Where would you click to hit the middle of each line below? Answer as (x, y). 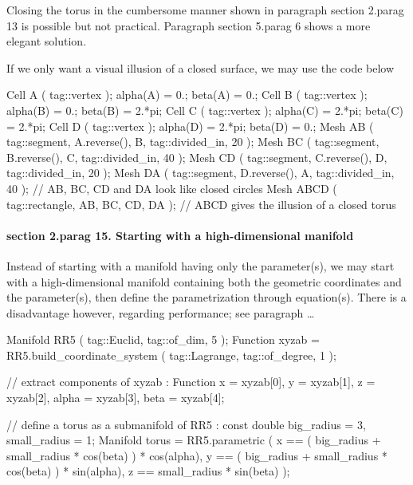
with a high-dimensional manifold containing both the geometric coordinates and (204, 281)
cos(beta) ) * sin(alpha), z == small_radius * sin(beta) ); (148, 471)
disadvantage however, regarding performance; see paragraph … (161, 312)
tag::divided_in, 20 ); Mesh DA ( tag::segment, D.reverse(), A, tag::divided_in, (201, 173)
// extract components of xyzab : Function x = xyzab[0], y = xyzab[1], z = (191, 382)
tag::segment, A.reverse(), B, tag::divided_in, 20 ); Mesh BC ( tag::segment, (193, 142)
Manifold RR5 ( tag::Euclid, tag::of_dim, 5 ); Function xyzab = (163, 339)
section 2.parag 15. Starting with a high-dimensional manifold (180, 235)
